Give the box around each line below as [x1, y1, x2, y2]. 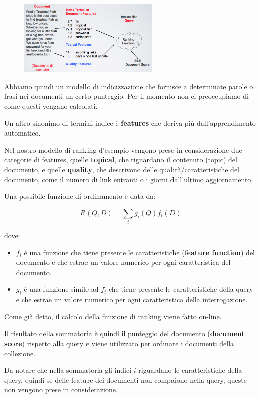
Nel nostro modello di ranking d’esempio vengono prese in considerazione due [4, 144, 242, 155]
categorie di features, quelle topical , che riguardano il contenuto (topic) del [4, 154, 237, 165]
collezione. [4, 348, 36, 358]
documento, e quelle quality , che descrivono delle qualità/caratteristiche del [4, 164, 239, 174]
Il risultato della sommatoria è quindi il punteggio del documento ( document [4, 328, 245, 339]
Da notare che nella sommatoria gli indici [4, 365, 132, 375]
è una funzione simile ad [24, 284, 99, 294]
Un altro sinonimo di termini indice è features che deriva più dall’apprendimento [4, 117, 256, 128]
